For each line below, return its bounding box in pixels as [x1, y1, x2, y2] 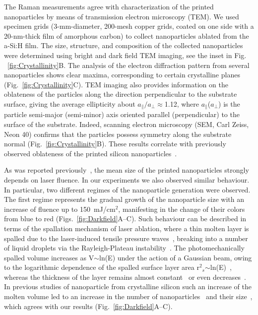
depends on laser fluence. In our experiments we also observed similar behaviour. [4, 174, 250, 185]
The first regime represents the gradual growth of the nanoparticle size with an [4, 194, 244, 204]
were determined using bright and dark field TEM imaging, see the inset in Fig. [4, 50, 247, 60]
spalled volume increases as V [4, 252, 94, 262]
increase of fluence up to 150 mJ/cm [4, 203, 116, 214]
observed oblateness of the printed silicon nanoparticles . [4, 148, 177, 158]
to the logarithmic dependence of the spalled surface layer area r [4, 262, 199, 272]
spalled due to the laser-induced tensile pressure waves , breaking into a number [4, 233, 248, 243]
